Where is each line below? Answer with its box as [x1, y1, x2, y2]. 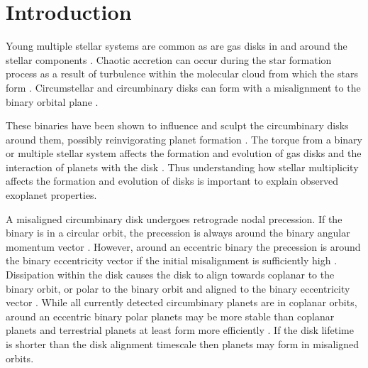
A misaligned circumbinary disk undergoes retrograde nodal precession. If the [6, 211, 342, 226]
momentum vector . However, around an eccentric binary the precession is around [6, 239, 361, 254]
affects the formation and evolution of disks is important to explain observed [6, 173, 339, 188]
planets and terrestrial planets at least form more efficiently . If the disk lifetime [6, 323, 354, 337]
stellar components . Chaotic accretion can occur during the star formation [6, 52, 332, 67]
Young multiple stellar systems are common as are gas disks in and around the [6, 38, 347, 53]
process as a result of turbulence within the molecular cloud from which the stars [6, 66, 358, 81]
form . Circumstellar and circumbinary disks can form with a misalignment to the [6, 80, 361, 94]
